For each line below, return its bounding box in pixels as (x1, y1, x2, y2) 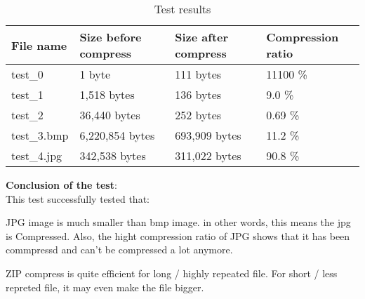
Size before (79, 29, 142, 45)
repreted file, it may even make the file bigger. (6, 279, 204, 294)
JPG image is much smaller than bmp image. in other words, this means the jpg (6, 215, 351, 230)
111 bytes (175, 66, 222, 82)
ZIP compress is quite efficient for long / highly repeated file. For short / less (6, 265, 338, 280)
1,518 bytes (79, 86, 135, 102)
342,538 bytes (79, 147, 146, 164)
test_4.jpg (11, 147, 62, 164)
